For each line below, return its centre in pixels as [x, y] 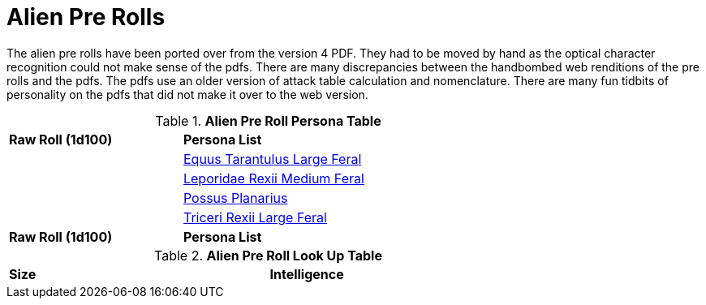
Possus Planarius [235, 198]
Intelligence [307, 274]
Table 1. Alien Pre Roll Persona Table [268, 120]
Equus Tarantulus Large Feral [272, 159]
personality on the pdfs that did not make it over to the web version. [187, 94]
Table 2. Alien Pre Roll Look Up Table [268, 255]
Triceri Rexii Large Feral [255, 217]
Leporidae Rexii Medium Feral [273, 178]
